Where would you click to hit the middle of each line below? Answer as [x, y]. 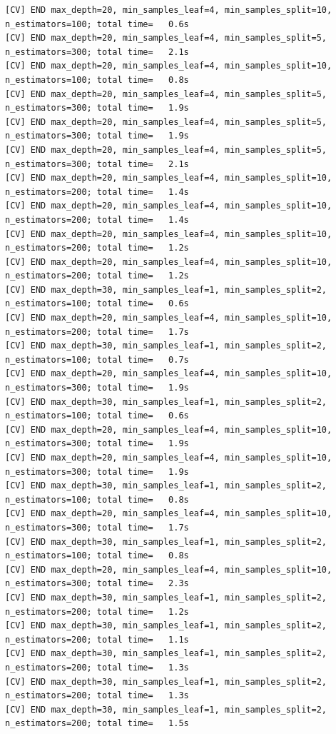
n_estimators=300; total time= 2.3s [97, 584]
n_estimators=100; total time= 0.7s [97, 360]
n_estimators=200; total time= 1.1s [97, 639]
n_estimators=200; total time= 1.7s [97, 332]
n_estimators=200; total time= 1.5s [97, 724]
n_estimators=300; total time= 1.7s [97, 527]
